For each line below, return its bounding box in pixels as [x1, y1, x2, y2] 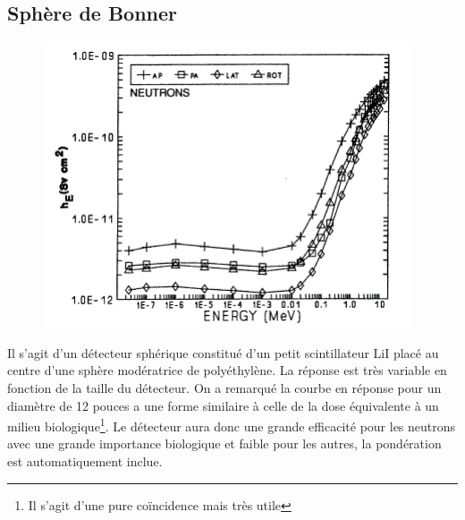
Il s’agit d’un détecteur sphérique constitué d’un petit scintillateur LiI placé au [7, 343, 439, 362]
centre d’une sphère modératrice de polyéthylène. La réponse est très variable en [7, 361, 447, 379]
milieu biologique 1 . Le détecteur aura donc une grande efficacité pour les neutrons [7, 414, 456, 435]
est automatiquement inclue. [7, 452, 163, 471]
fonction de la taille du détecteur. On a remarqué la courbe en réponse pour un [7, 378, 442, 396]
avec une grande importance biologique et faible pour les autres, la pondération [7, 434, 442, 453]
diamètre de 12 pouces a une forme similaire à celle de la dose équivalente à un [7, 396, 439, 414]
